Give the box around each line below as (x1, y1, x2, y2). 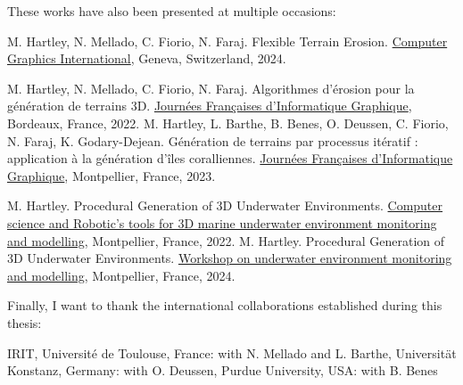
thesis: (7, 313, 42, 332)
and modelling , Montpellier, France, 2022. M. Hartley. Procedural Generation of (7, 231, 445, 250)
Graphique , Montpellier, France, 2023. (7, 166, 216, 184)
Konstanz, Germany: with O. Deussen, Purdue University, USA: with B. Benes (7, 361, 438, 380)
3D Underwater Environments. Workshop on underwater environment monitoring (7, 249, 452, 267)
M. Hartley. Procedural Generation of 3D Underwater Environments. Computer (7, 196, 443, 215)
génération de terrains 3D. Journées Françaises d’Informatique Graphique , (7, 96, 412, 115)
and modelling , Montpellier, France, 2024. (7, 266, 236, 284)
